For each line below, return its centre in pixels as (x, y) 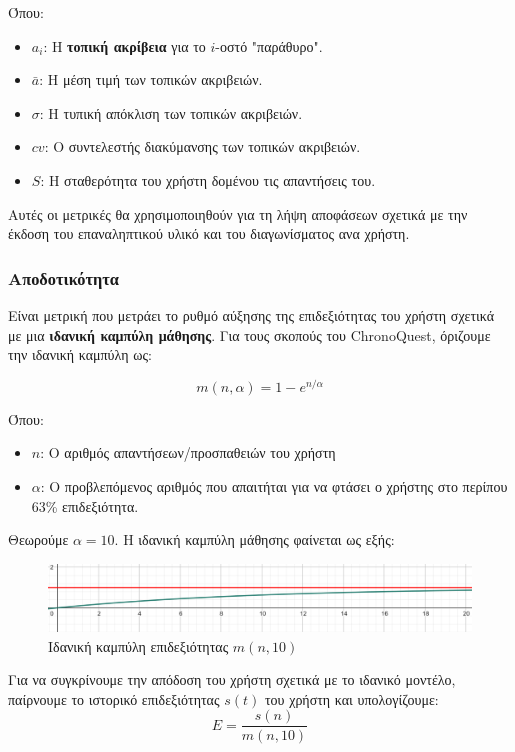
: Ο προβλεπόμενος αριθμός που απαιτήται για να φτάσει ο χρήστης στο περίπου (274, 486)
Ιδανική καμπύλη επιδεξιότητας (138, 645)
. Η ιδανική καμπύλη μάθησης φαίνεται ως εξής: (254, 539)
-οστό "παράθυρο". (269, 45)
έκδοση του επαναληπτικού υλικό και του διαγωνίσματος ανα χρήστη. (209, 233)
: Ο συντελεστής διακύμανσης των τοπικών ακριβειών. (202, 146)
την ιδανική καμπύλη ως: (80, 354)
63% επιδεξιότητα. (85, 505)
